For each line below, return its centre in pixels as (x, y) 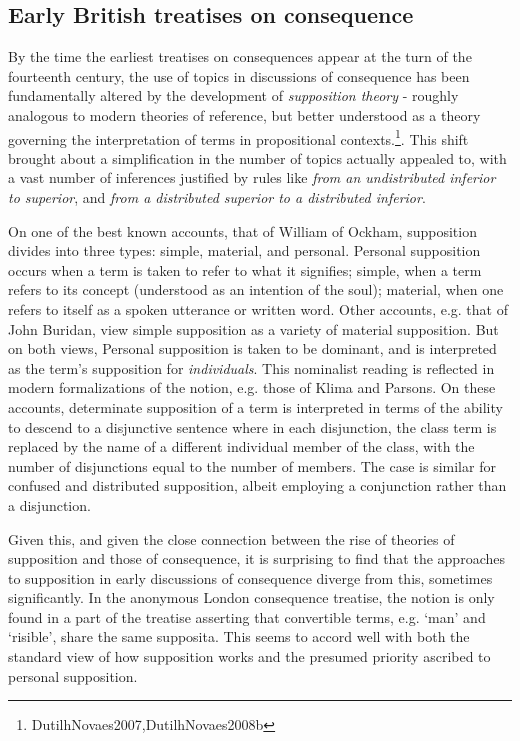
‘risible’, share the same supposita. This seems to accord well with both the (239, 636)
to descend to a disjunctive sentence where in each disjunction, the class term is (252, 426)
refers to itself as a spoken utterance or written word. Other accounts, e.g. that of (258, 308)
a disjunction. (49, 504)
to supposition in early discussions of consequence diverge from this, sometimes (250, 577)
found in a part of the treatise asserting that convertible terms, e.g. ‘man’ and (247, 616)
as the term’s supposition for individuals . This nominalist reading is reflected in (251, 367)
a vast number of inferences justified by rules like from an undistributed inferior (252, 177)
